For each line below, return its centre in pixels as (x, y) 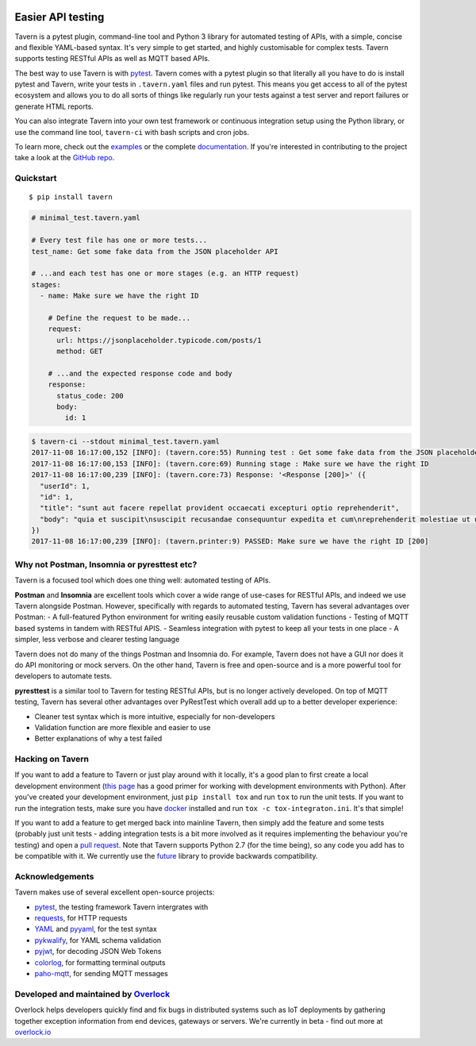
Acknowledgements (54, 876)
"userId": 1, (65, 486)
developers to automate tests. (63, 676)
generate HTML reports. (54, 106)
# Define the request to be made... (119, 318)
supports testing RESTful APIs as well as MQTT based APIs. (112, 59)
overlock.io (33, 1032)
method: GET (80, 352)
